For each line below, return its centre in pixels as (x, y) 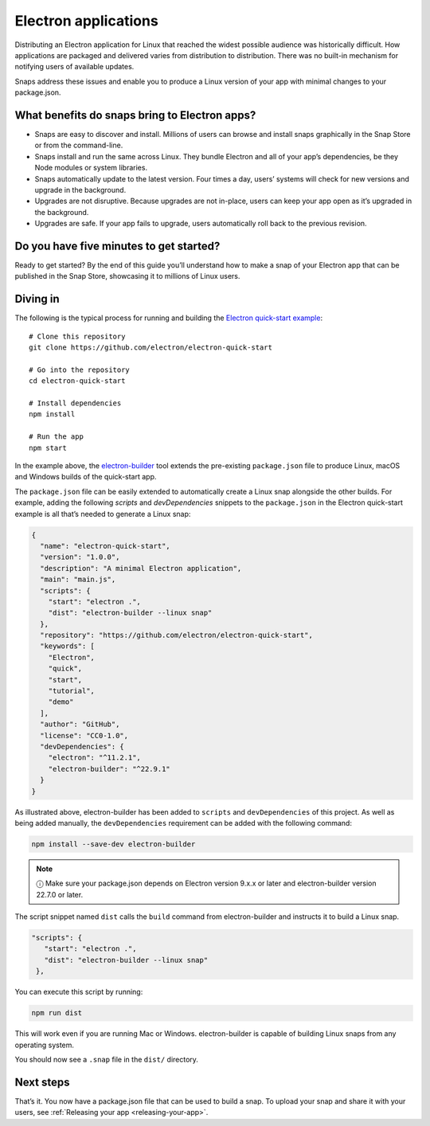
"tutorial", (72, 691)
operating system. (45, 1045)
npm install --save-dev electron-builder (113, 844)
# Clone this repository (77, 336)
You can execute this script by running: (79, 992)
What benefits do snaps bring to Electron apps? (135, 115)
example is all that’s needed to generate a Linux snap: (103, 514)
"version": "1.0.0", (80, 557)
